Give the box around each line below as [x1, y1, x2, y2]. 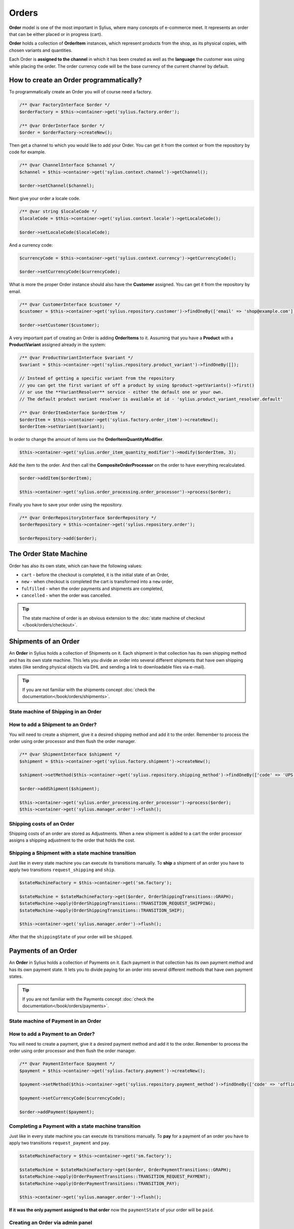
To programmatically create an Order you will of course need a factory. [9, 89, 152, 95]
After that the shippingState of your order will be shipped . [9, 934, 133, 940]
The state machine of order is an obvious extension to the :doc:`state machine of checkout [22, 615, 205, 621]
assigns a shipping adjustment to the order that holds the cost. [9, 837, 136, 843]
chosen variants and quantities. [9, 47, 73, 53]
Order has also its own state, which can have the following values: [9, 563, 143, 569]
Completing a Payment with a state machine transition [9, 1123, 141, 1130]
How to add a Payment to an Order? [9, 1030, 95, 1037]
